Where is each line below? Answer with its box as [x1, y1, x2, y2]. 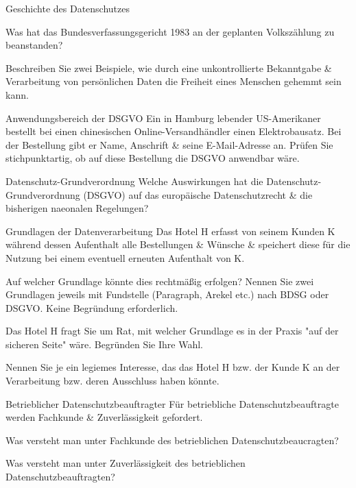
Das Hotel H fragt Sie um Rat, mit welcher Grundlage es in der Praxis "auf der [5, 324, 339, 338]
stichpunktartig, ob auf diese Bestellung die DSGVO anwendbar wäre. [5, 151, 300, 165]
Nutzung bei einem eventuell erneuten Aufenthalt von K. [5, 250, 245, 265]
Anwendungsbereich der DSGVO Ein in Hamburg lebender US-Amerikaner [5, 110, 321, 125]
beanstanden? [5, 38, 63, 52]
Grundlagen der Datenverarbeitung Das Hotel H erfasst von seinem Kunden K [5, 223, 335, 238]
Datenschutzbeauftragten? [5, 469, 115, 484]
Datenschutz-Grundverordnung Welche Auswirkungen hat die [5, 173, 263, 188]
